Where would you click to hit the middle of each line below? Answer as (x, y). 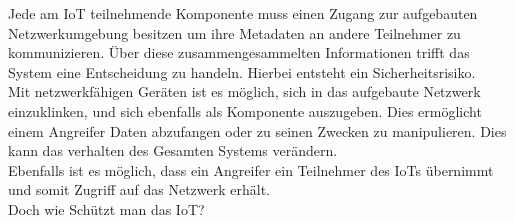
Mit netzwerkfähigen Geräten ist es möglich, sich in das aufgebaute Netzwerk (244, 91)
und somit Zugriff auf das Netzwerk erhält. (139, 189)
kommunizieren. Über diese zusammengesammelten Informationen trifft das (239, 52)
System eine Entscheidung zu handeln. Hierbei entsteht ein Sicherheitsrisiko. (242, 71)
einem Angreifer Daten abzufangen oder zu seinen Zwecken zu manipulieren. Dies (257, 130)
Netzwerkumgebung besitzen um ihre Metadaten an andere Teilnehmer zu (234, 32)
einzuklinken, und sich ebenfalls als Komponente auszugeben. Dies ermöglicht (245, 110)
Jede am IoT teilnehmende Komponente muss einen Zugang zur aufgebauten (243, 13)
